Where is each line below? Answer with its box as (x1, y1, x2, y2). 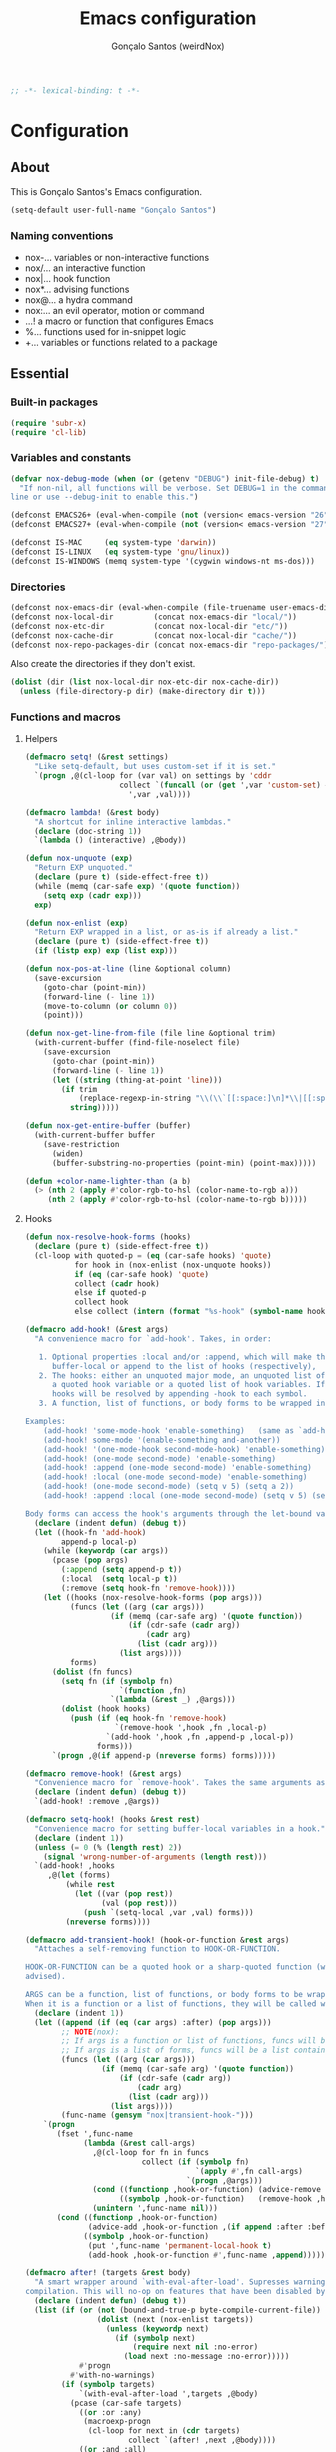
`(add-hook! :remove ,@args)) (34, 1797, 160, 1807)
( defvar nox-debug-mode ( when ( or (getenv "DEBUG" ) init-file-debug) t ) (10, 473, 320, 484)
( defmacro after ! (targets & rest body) (24, 2268, 192, 2278)
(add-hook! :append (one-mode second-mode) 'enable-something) (43, 1463, 312, 1473)
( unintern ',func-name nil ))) (92, 2203, 218, 2214)
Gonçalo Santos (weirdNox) (111, 40, 225, 52)
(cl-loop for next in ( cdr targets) (88, 2426, 241, 2436)
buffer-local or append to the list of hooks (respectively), (51, 1361, 317, 1371)
